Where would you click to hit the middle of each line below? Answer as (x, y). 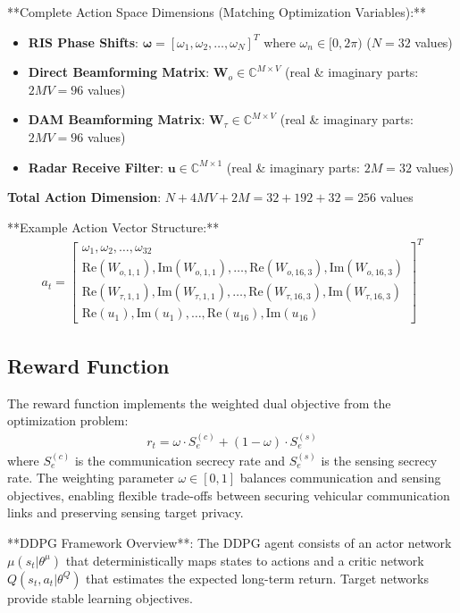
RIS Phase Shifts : (83, 42)
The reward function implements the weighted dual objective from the (199, 403)
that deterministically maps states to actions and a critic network (245, 560)
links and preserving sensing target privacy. (125, 512)
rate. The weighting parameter (91, 478)
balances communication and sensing (340, 478)
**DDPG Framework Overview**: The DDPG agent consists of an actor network (230, 543)
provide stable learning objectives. (100, 597)
